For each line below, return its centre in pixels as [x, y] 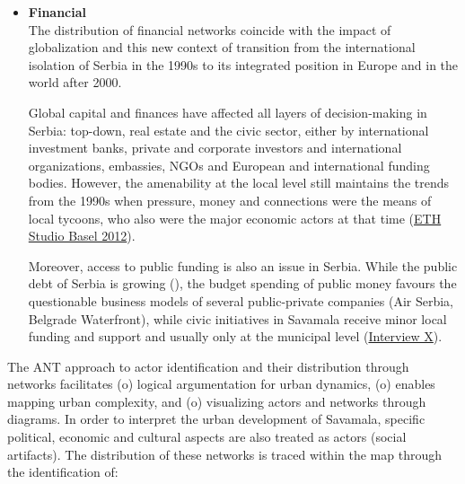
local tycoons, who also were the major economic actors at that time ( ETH [235, 218]
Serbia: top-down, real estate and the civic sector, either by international [228, 130]
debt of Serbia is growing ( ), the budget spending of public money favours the [242, 283]
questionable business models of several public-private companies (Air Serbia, [241, 300]
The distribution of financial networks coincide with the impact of [210, 29]
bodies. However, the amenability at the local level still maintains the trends [238, 183]
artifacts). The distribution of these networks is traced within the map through [224, 454]
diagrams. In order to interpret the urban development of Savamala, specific [216, 419]
